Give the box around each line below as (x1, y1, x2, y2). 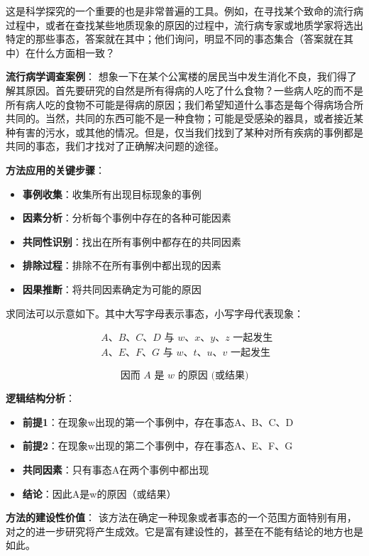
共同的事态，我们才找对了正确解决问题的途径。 (6, 138, 224, 153)
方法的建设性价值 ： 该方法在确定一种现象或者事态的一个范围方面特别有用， (6, 510, 357, 525)
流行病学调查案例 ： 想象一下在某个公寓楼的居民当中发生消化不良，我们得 (6, 69, 347, 84)
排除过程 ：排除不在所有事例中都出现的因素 (22, 258, 221, 273)
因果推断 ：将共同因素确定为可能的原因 (22, 281, 202, 296)
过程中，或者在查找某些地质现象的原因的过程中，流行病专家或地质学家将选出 (6, 17, 363, 32)
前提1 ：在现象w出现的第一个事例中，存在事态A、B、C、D (22, 414, 294, 429)
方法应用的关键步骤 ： (6, 162, 105, 177)
